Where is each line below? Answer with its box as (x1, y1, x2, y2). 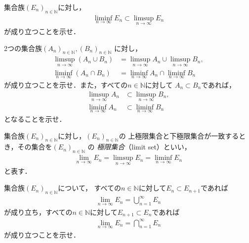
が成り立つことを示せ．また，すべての (4, 79, 128, 90)
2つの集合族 (4, 43, 42, 53)
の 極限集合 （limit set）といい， (87, 142, 191, 152)
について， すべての (58, 183, 122, 193)
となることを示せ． (4, 114, 66, 124)
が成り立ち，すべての (4, 206, 73, 217)
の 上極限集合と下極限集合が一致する (119, 130, 239, 141)
